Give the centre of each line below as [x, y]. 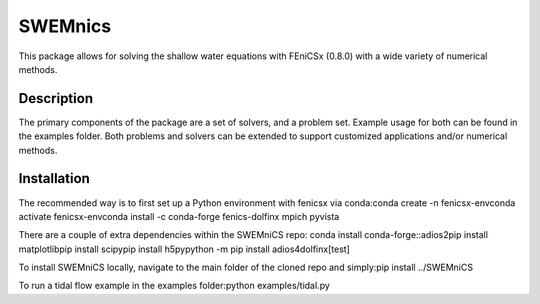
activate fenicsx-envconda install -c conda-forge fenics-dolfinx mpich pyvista [179, 216]
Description [56, 98]
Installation [54, 178]
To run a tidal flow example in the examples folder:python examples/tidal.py [174, 286]
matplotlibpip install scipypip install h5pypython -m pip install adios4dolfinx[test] [184, 249]
